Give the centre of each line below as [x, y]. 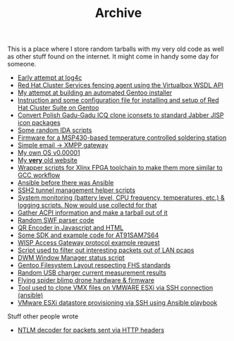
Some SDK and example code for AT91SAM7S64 [88, 235]
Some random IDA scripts [55, 130]
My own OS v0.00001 [49, 152]
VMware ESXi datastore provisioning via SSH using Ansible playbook [117, 303]
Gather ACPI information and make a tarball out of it [92, 213]
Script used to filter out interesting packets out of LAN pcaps [106, 250]
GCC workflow [39, 175]
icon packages [39, 123]
